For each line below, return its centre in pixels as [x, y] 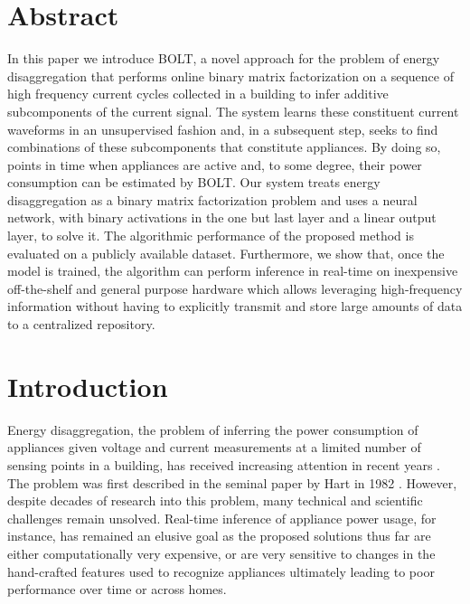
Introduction [88, 386]
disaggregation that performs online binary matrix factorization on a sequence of [231, 75]
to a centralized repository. [81, 324]
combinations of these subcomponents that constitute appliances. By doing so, [224, 147]
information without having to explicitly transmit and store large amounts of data [235, 306]
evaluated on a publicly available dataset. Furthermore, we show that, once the [226, 253]
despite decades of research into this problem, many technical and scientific [215, 500]
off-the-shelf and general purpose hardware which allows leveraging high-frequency [235, 288]
